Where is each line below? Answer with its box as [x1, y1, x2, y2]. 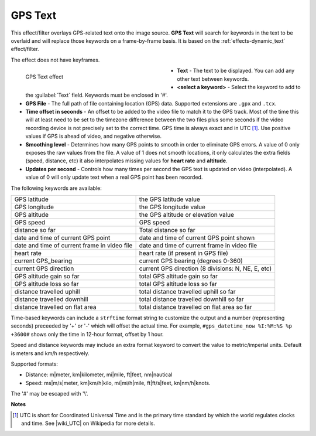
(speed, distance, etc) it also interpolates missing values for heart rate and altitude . [25, 157, 228, 164]
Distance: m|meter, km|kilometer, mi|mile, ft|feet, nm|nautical [25, 371, 173, 378]
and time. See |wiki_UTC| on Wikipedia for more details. [21, 420, 155, 427]
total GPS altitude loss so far [139, 280, 218, 288]
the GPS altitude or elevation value [139, 210, 234, 219]
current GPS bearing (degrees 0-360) [139, 257, 243, 265]
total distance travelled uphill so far [139, 287, 236, 295]
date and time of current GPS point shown [139, 233, 255, 241]
